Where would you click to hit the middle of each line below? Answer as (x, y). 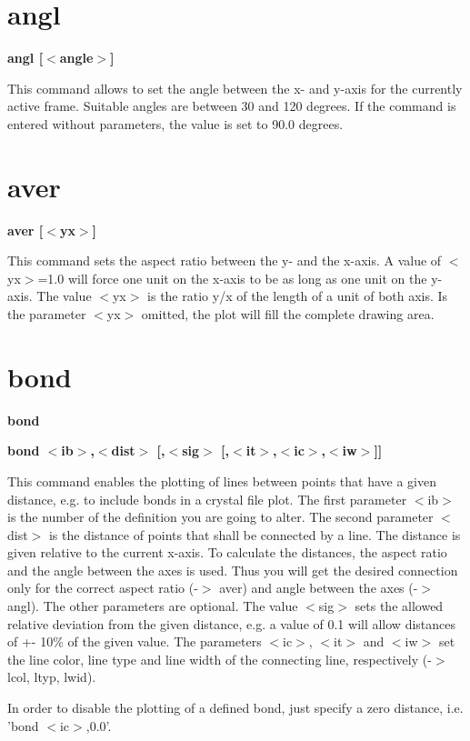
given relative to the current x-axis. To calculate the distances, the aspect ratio (227, 552)
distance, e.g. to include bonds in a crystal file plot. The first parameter (207, 499)
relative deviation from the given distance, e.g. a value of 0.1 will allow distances (232, 623)
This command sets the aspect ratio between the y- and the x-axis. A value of (225, 260)
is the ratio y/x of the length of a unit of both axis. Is (298, 296)
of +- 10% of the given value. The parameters (135, 641)
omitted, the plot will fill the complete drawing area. (288, 314)
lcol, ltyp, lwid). (52, 677)
